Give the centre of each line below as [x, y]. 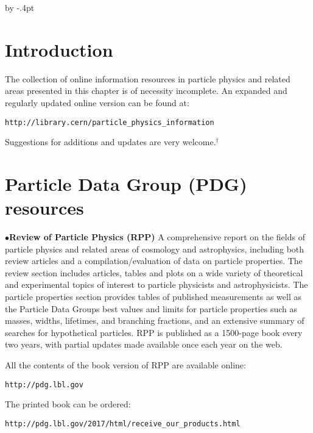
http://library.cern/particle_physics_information [110, 122]
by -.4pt [20, 7]
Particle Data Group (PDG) [126, 183]
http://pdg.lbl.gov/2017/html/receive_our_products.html [123, 424]
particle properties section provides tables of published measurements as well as [153, 297]
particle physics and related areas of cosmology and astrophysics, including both [155, 249]
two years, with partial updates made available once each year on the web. [144, 344]
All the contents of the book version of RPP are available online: [125, 365]
